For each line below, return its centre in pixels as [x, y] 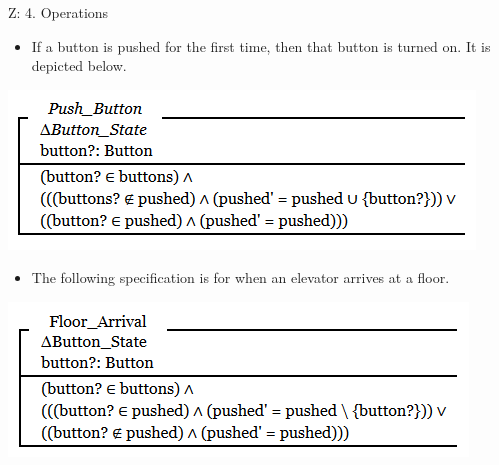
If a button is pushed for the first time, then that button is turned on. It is [261, 45]
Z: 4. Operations [58, 12]
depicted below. [79, 65]
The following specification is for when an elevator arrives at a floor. [240, 277]
